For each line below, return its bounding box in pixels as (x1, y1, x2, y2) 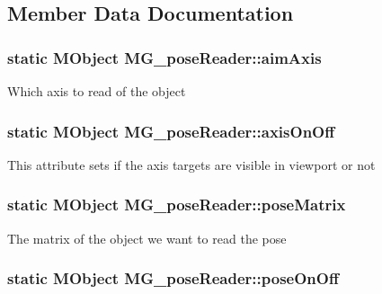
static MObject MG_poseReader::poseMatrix (7, 193, 346, 216)
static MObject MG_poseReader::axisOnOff (7, 120, 335, 142)
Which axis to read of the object (7, 82, 186, 100)
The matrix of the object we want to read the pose (7, 228, 287, 247)
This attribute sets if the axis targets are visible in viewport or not (7, 155, 376, 174)
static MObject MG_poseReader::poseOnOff (7, 267, 339, 290)
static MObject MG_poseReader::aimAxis (7, 46, 322, 68)
